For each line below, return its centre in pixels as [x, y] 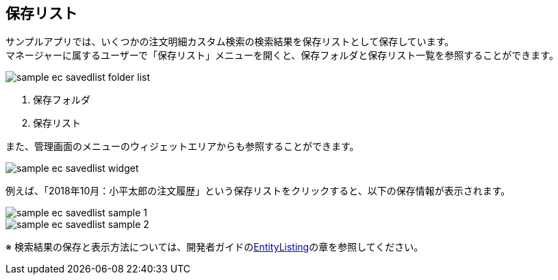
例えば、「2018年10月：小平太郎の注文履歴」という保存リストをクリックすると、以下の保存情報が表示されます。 [258, 191]
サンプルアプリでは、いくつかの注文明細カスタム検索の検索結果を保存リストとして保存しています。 [230, 42]
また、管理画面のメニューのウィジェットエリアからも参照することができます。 [182, 147]
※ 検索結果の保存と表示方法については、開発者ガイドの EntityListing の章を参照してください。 [215, 247]
